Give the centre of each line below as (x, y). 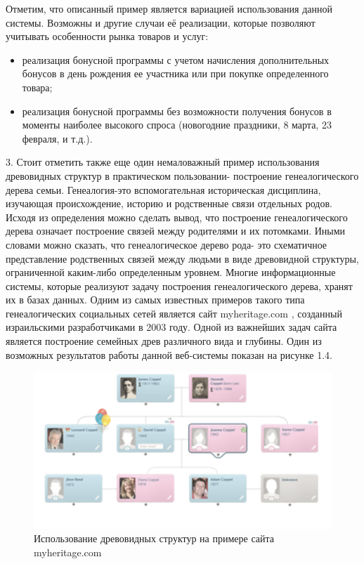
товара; (37, 87)
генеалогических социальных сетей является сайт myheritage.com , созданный (174, 313)
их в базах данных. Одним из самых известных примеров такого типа (155, 300)
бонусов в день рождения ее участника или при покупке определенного (175, 73)
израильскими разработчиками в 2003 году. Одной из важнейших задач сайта (171, 327)
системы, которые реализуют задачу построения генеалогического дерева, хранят (179, 286)
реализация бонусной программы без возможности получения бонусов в (177, 111)
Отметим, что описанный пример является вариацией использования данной (169, 8)
